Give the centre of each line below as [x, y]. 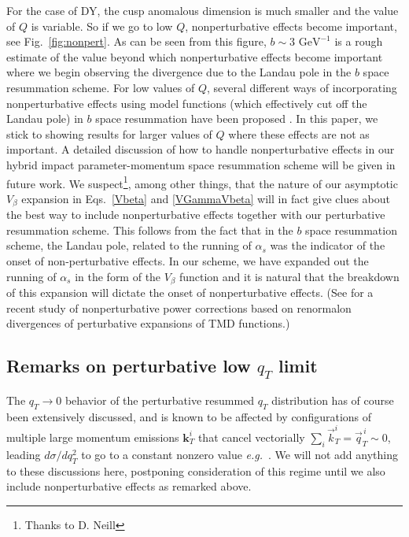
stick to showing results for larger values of [109, 133]
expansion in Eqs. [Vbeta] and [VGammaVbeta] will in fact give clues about [206, 198]
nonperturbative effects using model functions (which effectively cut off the [187, 103]
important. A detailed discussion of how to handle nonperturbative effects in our [201, 149]
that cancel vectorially [251, 437]
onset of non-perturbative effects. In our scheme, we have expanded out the [188, 261]
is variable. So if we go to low [102, 26]
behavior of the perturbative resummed [160, 400]
